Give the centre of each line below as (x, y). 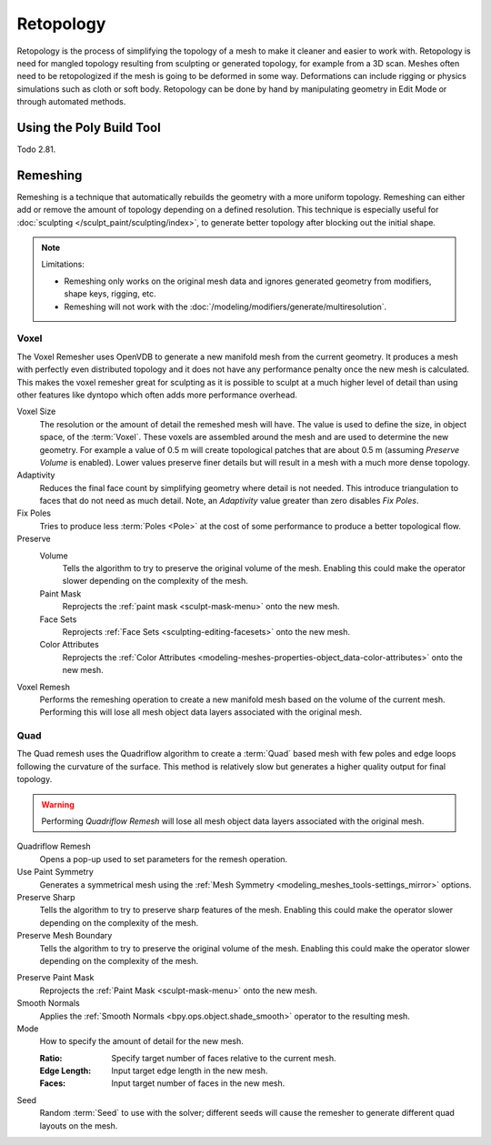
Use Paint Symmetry (55, 872)
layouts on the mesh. (79, 1125)
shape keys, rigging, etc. (110, 294)
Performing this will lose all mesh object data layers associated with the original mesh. (201, 712)
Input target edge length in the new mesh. (190, 1071)
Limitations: (63, 265)
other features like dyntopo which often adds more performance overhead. (157, 395)
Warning (58, 804)
